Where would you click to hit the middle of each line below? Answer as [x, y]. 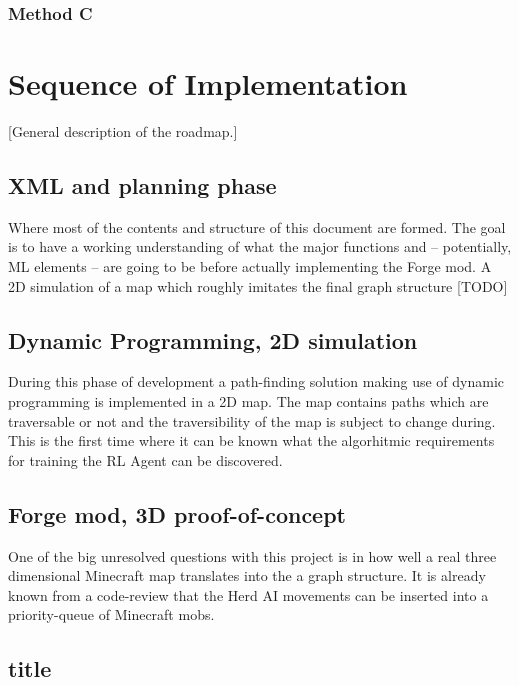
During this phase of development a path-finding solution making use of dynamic [256, 381]
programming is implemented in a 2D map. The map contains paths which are [248, 400]
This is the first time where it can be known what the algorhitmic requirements [251, 440]
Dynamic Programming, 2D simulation [213, 339]
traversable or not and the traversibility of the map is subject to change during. [252, 420]
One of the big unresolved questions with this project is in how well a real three [252, 555]
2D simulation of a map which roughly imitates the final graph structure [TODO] [258, 285]
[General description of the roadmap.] [123, 130]
